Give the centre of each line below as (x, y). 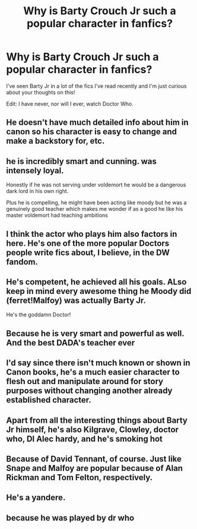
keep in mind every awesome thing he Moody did (99, 291)
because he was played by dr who (70, 518)
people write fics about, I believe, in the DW (88, 253)
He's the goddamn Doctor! (39, 315)
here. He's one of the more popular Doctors (88, 243)
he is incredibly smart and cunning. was (82, 161)
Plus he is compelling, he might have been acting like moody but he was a (96, 202)
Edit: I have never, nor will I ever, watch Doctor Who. (70, 104)
